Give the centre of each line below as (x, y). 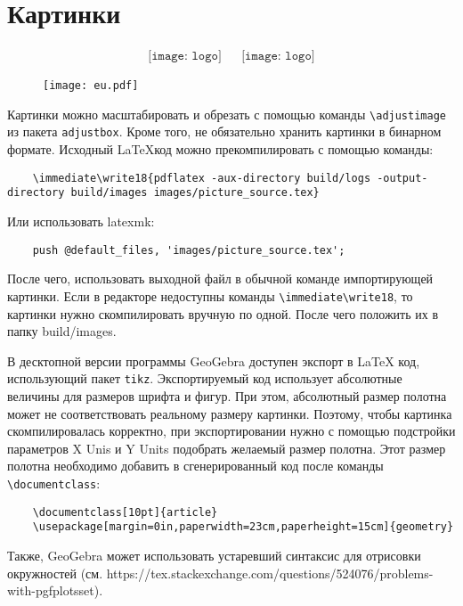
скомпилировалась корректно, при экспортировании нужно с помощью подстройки (231, 431)
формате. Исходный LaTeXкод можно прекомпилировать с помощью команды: (220, 149)
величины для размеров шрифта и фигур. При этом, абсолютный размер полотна (227, 395)
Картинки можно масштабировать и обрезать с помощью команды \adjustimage (227, 114)
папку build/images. (62, 331)
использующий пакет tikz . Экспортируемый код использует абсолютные (205, 378)
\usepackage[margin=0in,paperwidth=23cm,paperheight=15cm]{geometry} (243, 527)
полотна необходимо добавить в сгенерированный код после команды (195, 466)
